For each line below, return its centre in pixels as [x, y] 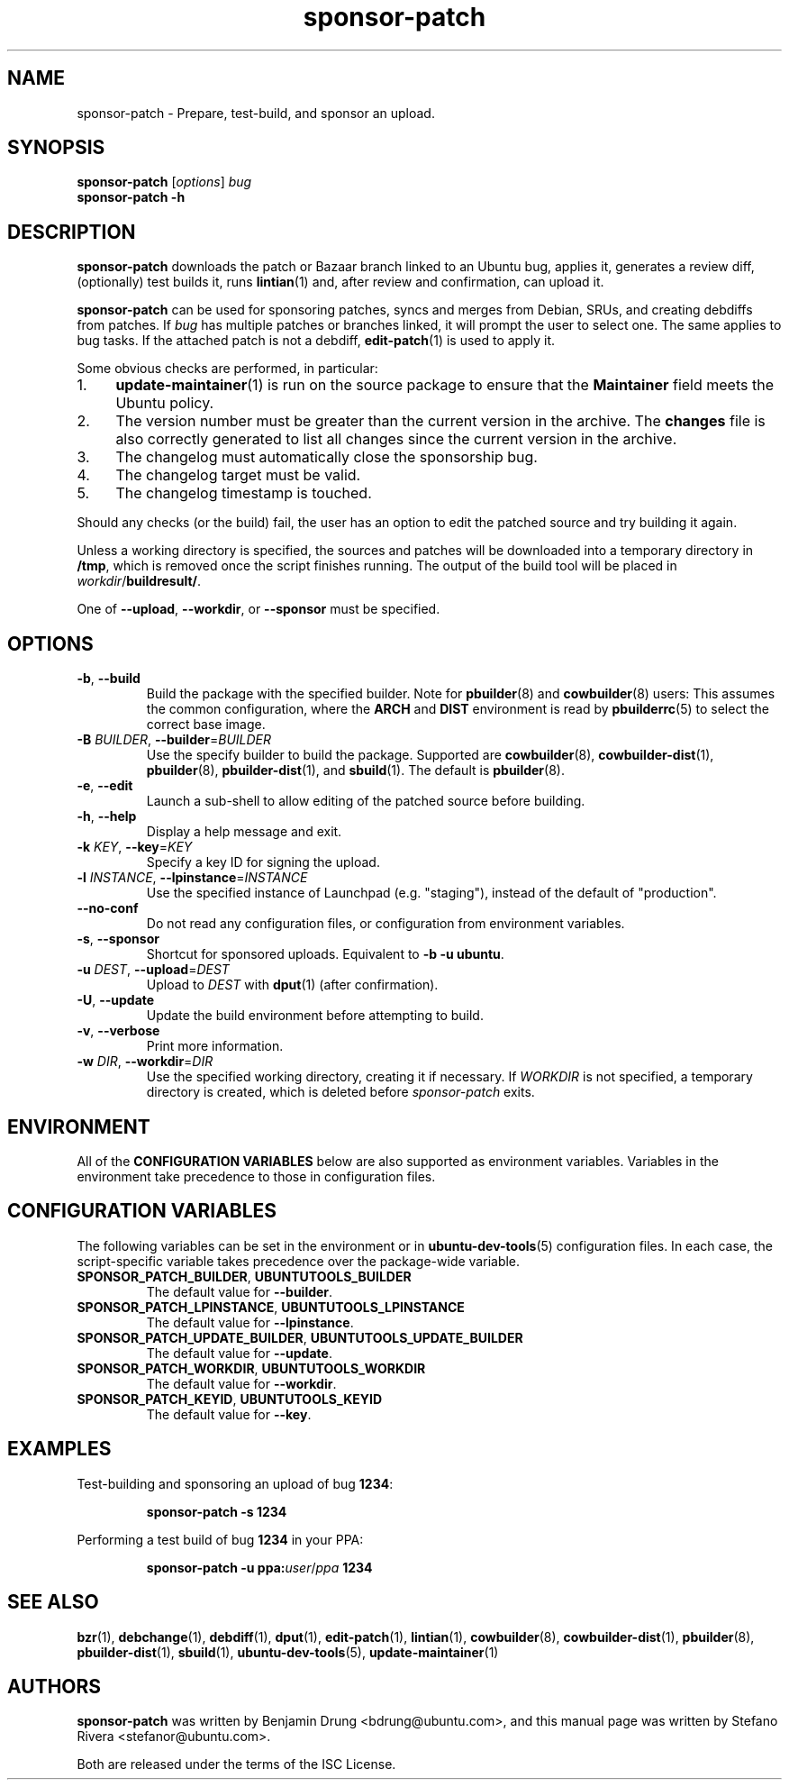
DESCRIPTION [72, 232]
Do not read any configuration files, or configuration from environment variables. [385, 924]
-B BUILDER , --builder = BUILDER [174, 740]
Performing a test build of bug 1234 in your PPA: [220, 1539]
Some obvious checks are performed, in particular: [227, 369]
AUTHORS [54, 1686]
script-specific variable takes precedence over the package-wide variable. [299, 1261]
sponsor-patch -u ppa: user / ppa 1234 [259, 1567]
